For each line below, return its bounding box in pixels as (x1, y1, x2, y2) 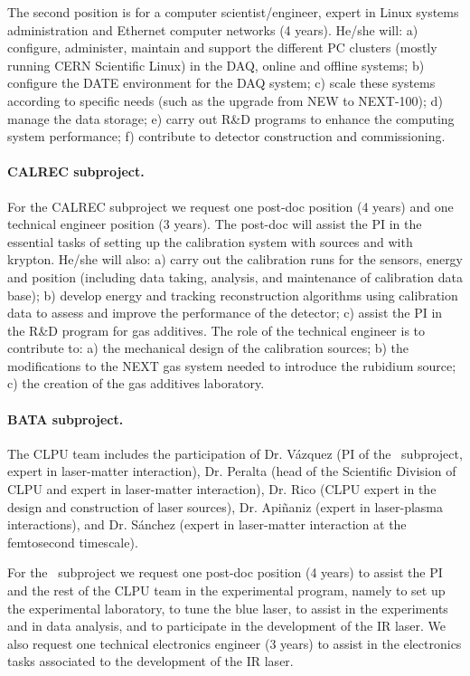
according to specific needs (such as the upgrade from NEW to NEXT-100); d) (7, 90, 443, 109)
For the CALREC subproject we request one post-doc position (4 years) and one (7, 196, 454, 215)
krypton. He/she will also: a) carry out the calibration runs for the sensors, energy (7, 250, 464, 269)
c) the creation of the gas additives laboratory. (7, 374, 265, 393)
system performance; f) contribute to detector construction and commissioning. (7, 127, 446, 146)
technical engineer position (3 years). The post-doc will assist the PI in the (7, 214, 422, 233)
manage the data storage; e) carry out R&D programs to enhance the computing (7, 109, 455, 128)
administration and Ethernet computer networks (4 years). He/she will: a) (7, 20, 418, 39)
